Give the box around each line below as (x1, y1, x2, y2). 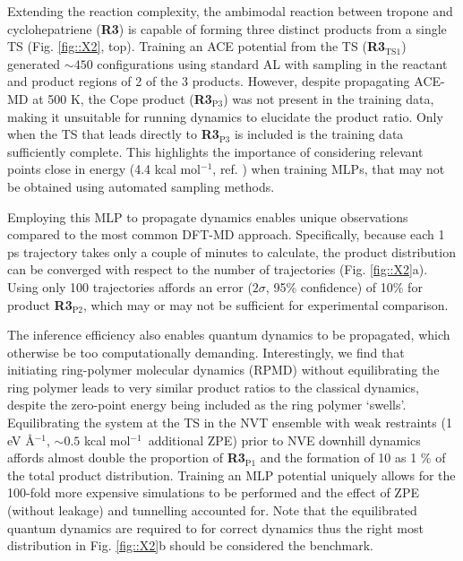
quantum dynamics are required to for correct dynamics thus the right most (7, 518, 424, 537)
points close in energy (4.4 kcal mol (7, 160, 201, 178)
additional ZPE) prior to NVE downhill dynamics (148, 430, 421, 449)
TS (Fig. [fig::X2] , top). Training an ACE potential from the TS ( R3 (7, 37, 386, 56)
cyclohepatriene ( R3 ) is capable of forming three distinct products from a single (7, 19, 447, 38)
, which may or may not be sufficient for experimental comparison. (83, 295, 449, 314)
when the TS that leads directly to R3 (7, 125, 219, 143)
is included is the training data (234, 125, 404, 143)
